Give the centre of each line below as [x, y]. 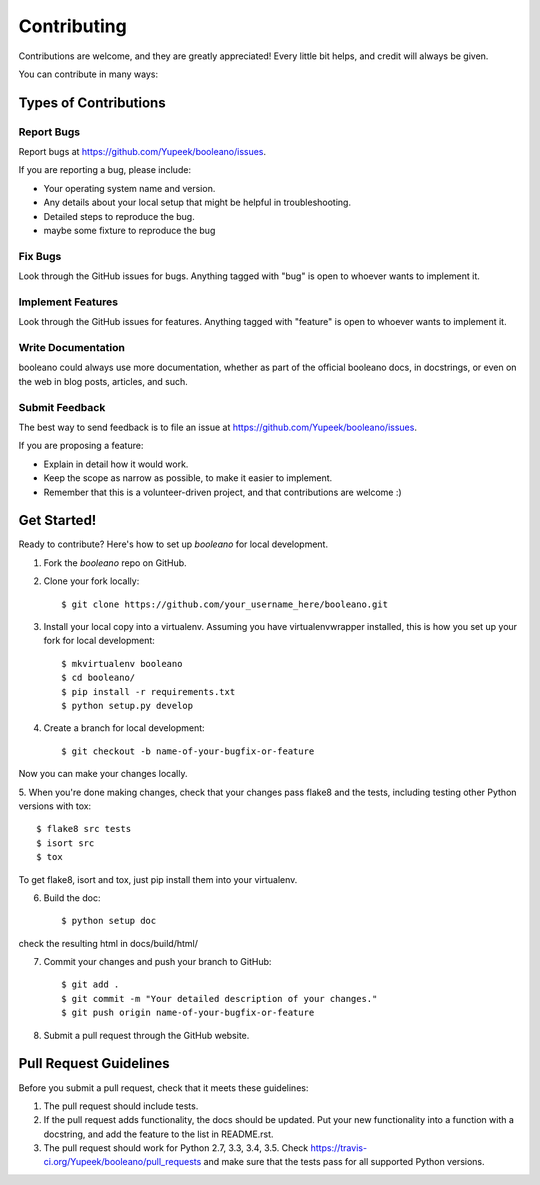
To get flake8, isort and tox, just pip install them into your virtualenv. [158, 879]
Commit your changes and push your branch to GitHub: [157, 962]
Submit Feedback [62, 407]
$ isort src [65, 843]
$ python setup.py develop [127, 705]
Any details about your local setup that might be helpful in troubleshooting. [197, 202]
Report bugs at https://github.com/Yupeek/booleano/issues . [142, 152]
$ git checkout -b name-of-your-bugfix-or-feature [188, 751]
